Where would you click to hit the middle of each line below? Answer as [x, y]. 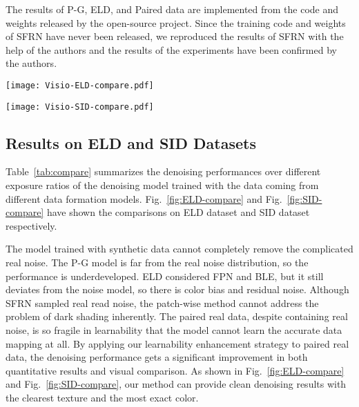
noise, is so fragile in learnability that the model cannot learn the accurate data [174, 330]
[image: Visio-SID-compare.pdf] [80, 107]
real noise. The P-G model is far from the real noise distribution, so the [157, 262]
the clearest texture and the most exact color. [102, 397]
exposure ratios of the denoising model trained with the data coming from [162, 185]
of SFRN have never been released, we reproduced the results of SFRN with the [175, 36]
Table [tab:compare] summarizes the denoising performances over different [163, 171]
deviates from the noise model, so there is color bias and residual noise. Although [177, 289]
